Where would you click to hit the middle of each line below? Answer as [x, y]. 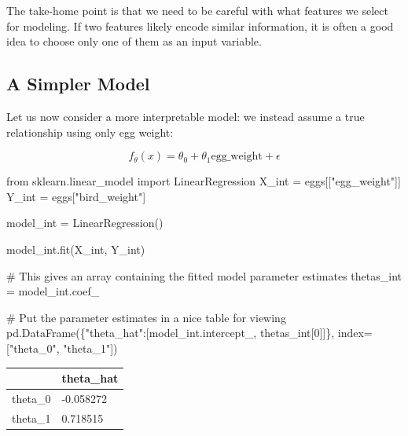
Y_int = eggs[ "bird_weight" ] [76, 196]
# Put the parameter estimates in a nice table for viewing [146, 317]
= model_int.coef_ [53, 291]
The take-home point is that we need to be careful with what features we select [197, 10]
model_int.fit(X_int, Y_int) [76, 249]
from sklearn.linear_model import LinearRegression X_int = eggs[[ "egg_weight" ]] [204, 181]
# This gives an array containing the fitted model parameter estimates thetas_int [204, 275]
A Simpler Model [78, 84]
